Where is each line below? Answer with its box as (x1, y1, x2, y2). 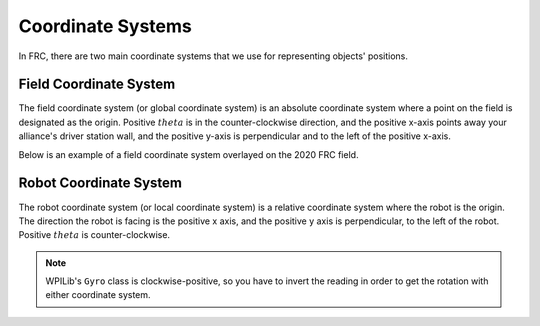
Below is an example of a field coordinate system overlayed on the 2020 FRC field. (18, 148, 359, 160)
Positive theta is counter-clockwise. (18, 229, 170, 241)
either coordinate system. (45, 289, 151, 301)
